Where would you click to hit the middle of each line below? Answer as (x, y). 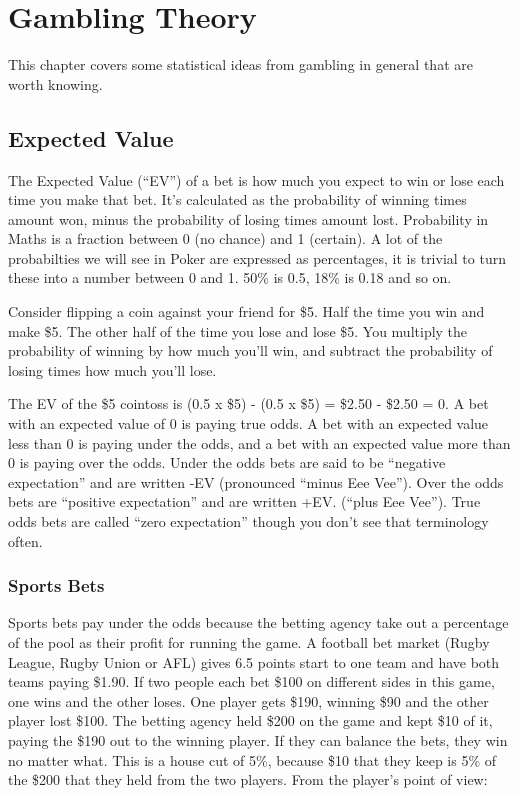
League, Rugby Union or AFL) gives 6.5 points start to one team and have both (254, 661)
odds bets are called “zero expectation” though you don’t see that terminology (248, 521)
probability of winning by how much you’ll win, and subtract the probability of (250, 350)
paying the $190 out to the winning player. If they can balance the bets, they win (258, 739)
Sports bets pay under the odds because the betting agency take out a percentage (258, 622)
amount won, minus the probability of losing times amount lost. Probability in (248, 218)
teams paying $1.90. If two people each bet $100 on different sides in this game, (251, 681)
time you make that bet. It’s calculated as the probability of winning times (237, 199)
